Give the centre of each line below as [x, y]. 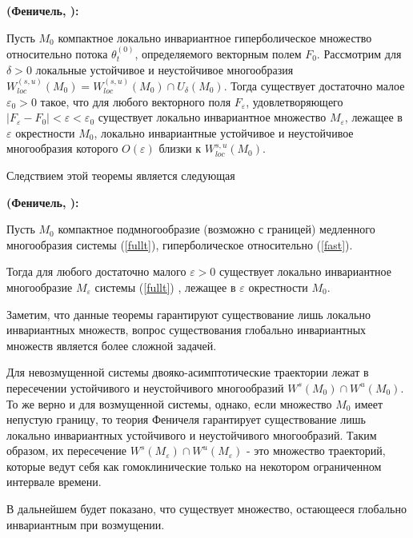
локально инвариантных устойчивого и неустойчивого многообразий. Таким [192, 434]
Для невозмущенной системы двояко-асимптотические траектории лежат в [188, 372]
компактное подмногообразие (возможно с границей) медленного [217, 229]
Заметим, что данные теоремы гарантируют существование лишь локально [188, 314]
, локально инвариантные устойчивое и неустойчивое [224, 132]
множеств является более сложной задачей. [112, 345]
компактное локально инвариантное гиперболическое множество [215, 37]
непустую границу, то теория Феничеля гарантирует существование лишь [186, 419]
